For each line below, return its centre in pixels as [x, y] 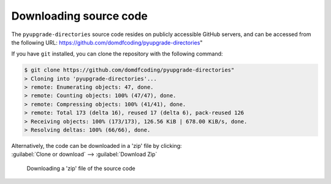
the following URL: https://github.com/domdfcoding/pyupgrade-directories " [107, 42]
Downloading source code [80, 16]
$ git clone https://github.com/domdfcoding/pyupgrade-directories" [129, 70]
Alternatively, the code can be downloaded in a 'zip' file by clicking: [97, 146]
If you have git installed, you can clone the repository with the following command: [117, 54]
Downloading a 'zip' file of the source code [81, 168]
